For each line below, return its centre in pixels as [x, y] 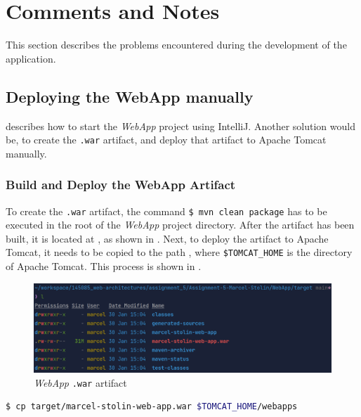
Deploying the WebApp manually [130, 96]
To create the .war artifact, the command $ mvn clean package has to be [166, 211]
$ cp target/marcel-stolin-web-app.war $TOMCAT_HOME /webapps [152, 407]
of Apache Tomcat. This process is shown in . [104, 266]
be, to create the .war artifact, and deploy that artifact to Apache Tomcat [166, 140]
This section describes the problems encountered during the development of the [176, 45]
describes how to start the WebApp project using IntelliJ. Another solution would [180, 126]
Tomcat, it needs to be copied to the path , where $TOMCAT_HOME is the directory [179, 252]
